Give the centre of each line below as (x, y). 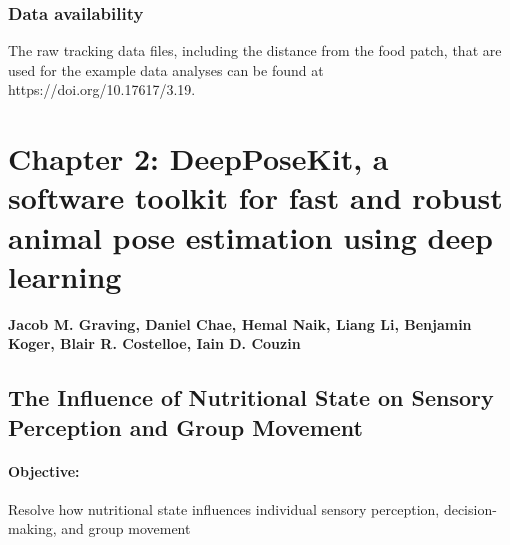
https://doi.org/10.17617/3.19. (102, 89)
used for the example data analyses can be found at (166, 69)
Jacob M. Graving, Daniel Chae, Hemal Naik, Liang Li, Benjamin (240, 323)
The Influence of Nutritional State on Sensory (251, 397)
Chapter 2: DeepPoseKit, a (198, 158)
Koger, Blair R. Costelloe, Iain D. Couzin (154, 343)
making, (32, 528)
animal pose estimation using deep (250, 236)
